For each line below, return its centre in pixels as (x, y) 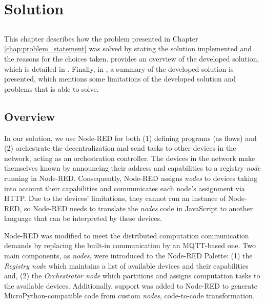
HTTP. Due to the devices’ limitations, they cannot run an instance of (115, 198)
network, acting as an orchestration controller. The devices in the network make (130, 158)
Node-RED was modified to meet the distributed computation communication (127, 235)
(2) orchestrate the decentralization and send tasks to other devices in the (120, 148)
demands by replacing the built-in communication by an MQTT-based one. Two (130, 245)
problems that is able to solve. (52, 88)
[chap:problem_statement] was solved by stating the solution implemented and (128, 48)
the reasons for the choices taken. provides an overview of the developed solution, (132, 58)
